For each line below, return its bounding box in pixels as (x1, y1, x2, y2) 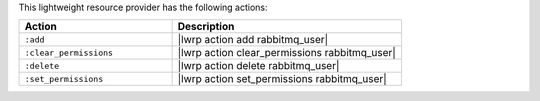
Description (177, 20, 235, 34)
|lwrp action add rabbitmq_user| (177, 33, 329, 47)
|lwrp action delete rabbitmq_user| (177, 59, 340, 73)
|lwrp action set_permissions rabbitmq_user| (177, 72, 387, 86)
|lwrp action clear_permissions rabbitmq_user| (177, 46, 397, 60)
